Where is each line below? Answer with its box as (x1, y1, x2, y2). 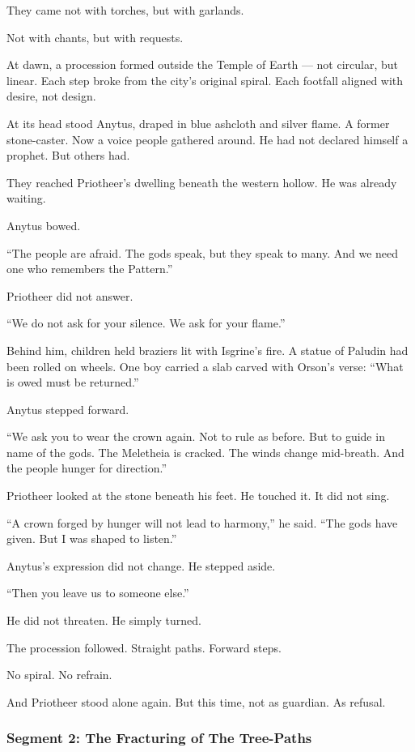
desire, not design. (6, 88, 96, 105)
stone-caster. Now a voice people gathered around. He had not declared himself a (6, 130, 409, 147)
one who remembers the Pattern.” (6, 260, 173, 277)
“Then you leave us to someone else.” (6, 584, 189, 601)
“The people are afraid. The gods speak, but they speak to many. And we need (6, 244, 399, 261)
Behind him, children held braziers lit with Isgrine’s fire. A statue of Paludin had (6, 341, 409, 358)
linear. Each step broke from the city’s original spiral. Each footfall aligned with (6, 71, 404, 88)
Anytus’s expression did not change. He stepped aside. (6, 557, 276, 574)
